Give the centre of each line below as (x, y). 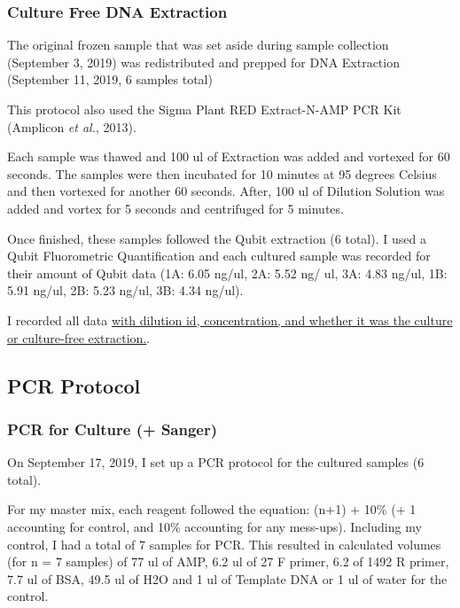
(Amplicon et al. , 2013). (72, 126)
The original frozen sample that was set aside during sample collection (198, 45)
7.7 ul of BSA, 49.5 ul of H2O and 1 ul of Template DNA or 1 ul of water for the (227, 578)
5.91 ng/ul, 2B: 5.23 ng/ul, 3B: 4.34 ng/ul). (125, 290)
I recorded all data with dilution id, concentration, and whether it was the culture (230, 320)
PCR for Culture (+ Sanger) (113, 429)
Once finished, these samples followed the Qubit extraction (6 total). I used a (217, 238)
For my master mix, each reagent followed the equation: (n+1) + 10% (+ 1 (212, 509)
